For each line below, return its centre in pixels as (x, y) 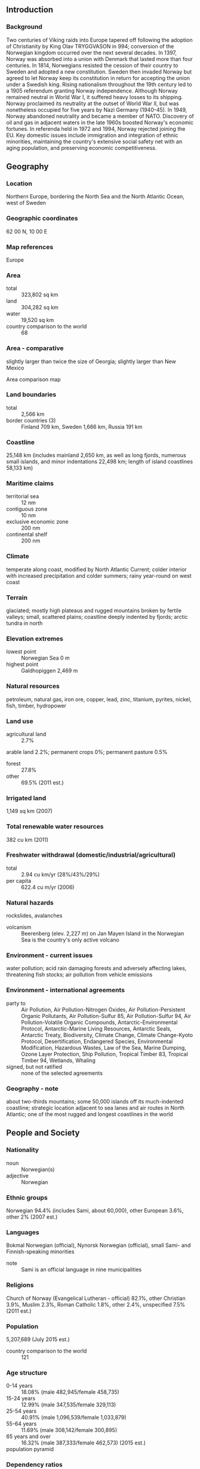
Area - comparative (35, 348)
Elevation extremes (35, 639)
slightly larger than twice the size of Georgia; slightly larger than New (91, 361)
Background (24, 27)
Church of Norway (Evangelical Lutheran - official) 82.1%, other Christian (96, 1298)
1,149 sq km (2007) (29, 811)
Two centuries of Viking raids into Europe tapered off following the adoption (99, 40)
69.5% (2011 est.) (42, 783)
